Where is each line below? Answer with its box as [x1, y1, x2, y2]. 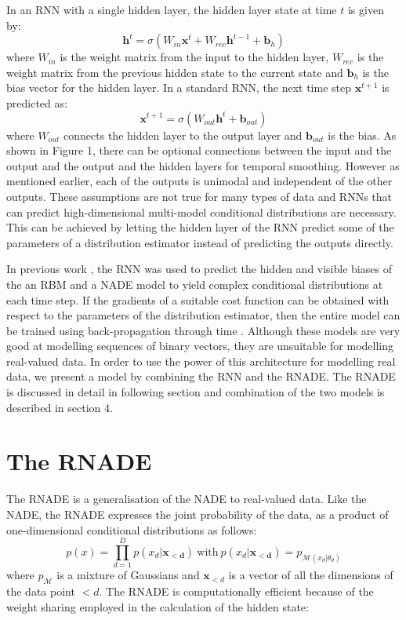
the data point [6, 583, 75, 600]
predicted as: [6, 94, 67, 111]
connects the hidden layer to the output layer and [63, 126, 303, 143]
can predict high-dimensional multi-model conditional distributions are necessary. [6, 203, 397, 220]
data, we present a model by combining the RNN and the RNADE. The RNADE [6, 368, 396, 385]
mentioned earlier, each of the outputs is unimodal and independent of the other [6, 173, 393, 189]
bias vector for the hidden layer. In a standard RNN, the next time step [6, 79, 352, 96]
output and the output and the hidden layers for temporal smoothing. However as [6, 157, 400, 173]
